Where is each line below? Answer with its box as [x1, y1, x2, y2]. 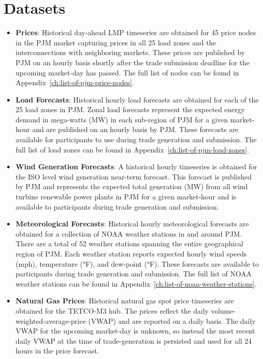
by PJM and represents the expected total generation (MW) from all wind [15, 181, 248, 192]
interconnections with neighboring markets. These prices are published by [15, 47, 245, 58]
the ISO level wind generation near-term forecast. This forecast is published [15, 171, 252, 182]
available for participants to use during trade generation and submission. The [15, 134, 257, 145]
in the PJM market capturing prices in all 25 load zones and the [15, 37, 216, 47]
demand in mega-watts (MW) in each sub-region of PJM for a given [15, 114, 228, 124]
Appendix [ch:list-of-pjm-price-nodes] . [15, 77, 134, 88]
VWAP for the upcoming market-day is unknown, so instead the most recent [15, 325, 255, 336]
